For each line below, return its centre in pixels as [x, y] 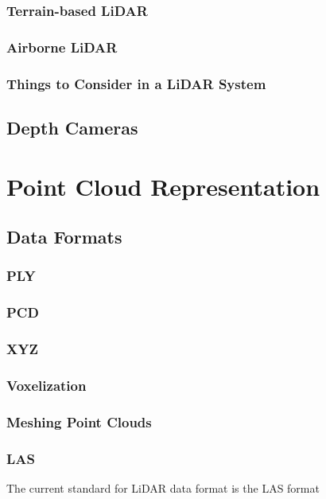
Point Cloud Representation [163, 186]
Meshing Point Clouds [79, 421]
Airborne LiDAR [62, 47]
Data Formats [64, 237]
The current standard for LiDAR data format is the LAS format [163, 487]
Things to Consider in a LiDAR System [136, 83]
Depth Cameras [72, 127]
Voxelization [47, 385]
